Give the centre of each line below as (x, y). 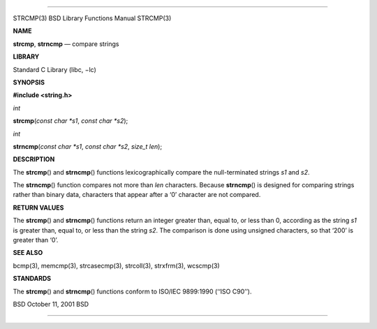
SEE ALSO (28, 253)
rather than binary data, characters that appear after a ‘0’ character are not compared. (137, 195)
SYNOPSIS (29, 82)
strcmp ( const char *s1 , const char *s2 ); (71, 121)
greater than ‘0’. (36, 240)
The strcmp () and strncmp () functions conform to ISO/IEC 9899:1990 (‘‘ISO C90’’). (132, 291)
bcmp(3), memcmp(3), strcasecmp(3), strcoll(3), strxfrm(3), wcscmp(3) (116, 265)
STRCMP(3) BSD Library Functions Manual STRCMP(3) (92, 18)
